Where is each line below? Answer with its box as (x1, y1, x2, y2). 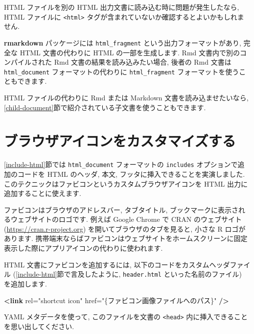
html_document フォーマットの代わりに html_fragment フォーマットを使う (4, 66, 239, 76)
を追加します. (4, 278, 47, 288)
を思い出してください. (4, 321, 74, 331)
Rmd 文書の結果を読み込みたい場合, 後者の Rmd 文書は (54, 57, 231, 67)
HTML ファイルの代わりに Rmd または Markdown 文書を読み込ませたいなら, (4, 92, 249, 102)
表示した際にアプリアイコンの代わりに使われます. (4, 243, 163, 253)
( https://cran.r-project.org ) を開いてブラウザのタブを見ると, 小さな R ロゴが (4, 223, 246, 234)
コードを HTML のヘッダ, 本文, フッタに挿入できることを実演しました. (17, 168, 245, 179)
